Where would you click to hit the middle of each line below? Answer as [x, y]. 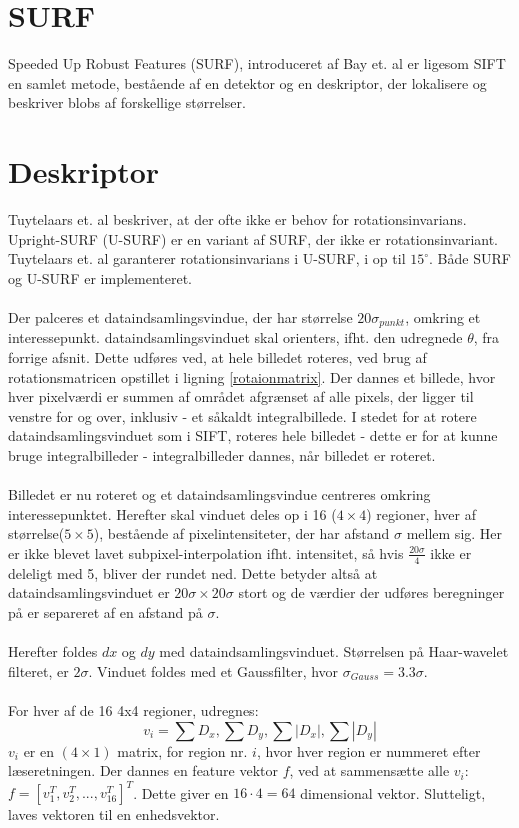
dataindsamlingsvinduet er [89, 592]
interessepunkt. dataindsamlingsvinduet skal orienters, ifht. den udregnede [235, 337]
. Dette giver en [181, 792]
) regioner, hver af [421, 513]
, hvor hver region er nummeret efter [368, 750]
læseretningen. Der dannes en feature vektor [143, 770]
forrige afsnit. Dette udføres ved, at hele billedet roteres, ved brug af [217, 357]
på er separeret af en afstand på [105, 612]
